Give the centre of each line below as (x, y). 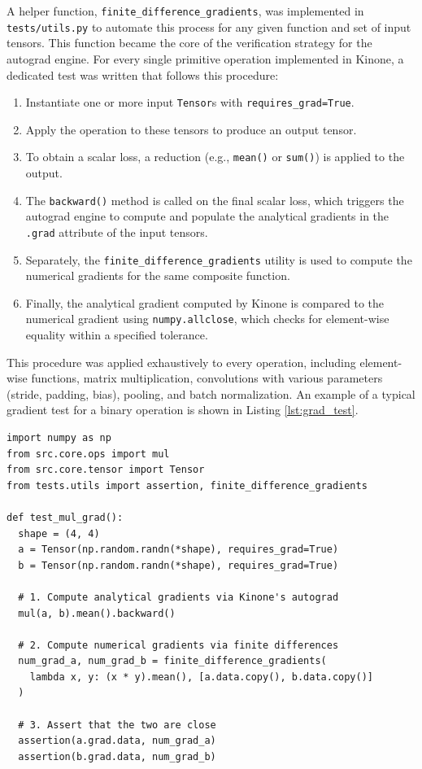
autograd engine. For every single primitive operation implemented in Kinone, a (205, 58)
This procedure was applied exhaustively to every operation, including (181, 362)
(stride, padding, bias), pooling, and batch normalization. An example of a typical (211, 393)
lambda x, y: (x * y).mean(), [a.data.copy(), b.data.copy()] (202, 677)
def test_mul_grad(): (65, 517)
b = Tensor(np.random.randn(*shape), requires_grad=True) (178, 565)
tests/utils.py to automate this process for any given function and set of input (209, 26)
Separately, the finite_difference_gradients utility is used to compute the (219, 259)
